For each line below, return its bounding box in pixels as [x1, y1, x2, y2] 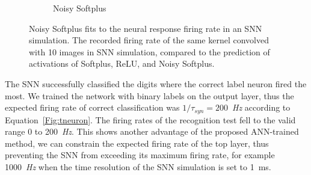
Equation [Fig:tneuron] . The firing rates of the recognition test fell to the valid [5, 113, 296, 126]
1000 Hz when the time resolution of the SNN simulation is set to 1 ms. [5, 160, 271, 173]
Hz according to [232, 101, 291, 114]
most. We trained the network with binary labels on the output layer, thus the [5, 89, 294, 102]
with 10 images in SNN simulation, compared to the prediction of [29, 45, 270, 58]
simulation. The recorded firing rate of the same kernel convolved [29, 34, 269, 46]
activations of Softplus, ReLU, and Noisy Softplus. [29, 57, 215, 70]
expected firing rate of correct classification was [5, 101, 180, 114]
